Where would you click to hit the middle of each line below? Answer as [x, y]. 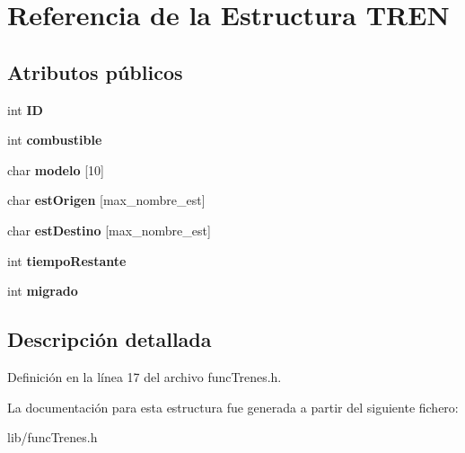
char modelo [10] [56, 169]
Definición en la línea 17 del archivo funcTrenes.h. [145, 376]
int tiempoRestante [67, 260]
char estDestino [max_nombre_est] [109, 230]
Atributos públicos [95, 71]
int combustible [55, 140]
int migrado [43, 291]
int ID [25, 109]
